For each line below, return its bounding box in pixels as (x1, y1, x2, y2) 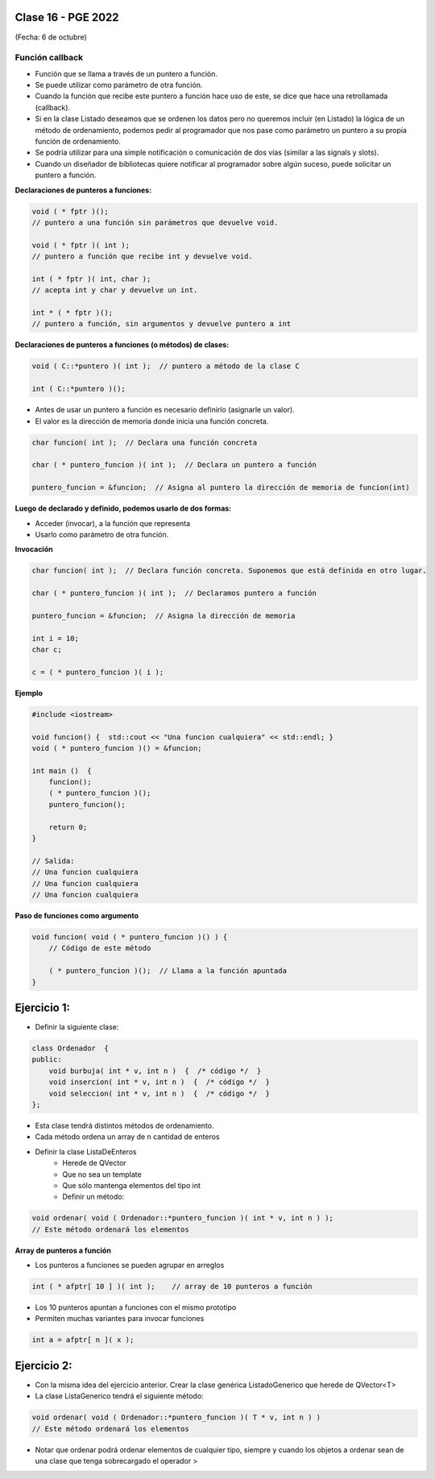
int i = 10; (31, 633, 80, 643)
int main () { (31, 766, 92, 775)
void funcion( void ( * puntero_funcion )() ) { (31, 932, 228, 942)
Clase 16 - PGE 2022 (14, 10, 120, 24)
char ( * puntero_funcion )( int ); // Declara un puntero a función (31, 460, 317, 470)
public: (31, 1055, 62, 1064)
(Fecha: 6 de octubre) (14, 32, 88, 42)
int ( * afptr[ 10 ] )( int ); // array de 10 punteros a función (31, 1282, 313, 1291)
